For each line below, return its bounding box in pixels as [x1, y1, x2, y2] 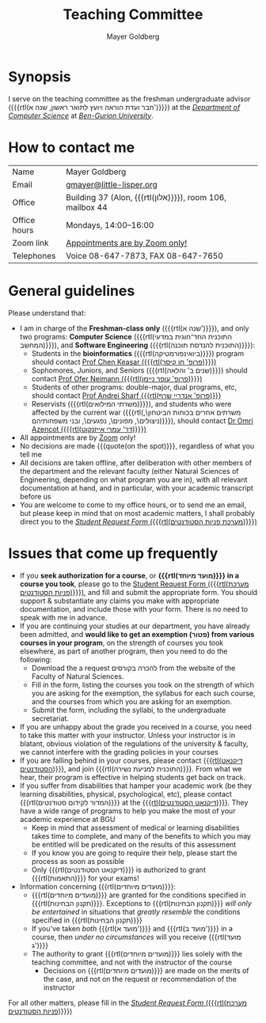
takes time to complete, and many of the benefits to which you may [31, 831, 252, 840]
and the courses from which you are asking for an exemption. [31, 696, 232, 706]
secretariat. [31, 714, 70, 723]
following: [19, 654, 52, 664]
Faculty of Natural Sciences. [31, 671, 124, 681]
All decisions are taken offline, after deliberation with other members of [19, 457, 252, 468]
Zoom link [12, 237, 49, 248]
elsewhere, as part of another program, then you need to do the [19, 646, 228, 656]
